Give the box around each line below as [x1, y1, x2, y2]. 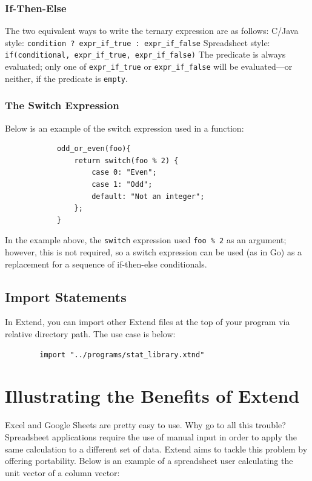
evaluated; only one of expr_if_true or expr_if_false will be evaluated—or [5, 60, 293, 73]
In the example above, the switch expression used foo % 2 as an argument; [5, 234, 287, 246]
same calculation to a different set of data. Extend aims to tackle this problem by [5, 442, 308, 455]
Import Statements [5, 287, 127, 306]
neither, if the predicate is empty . [5, 72, 128, 84]
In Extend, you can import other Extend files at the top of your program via [5, 315, 290, 328]
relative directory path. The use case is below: [5, 328, 176, 340]
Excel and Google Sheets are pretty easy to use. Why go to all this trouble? [5, 419, 286, 431]
